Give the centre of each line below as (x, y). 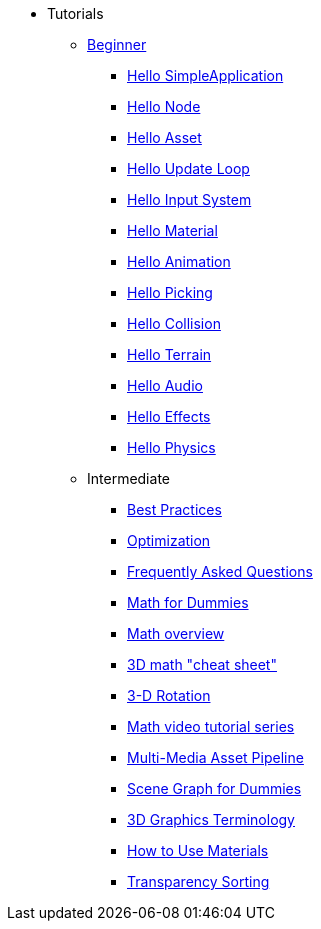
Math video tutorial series (211, 726)
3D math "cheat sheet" (202, 664)
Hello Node (164, 106)
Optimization (169, 540)
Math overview (176, 633)
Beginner (117, 44)
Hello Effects (169, 416)
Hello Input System (189, 199)
